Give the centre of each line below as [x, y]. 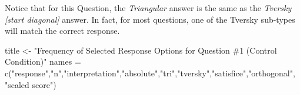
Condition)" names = [43, 61]
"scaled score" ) [31, 84]
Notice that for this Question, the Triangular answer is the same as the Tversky [148, 8]
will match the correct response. [62, 31]
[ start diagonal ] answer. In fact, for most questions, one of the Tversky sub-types [150, 19]
